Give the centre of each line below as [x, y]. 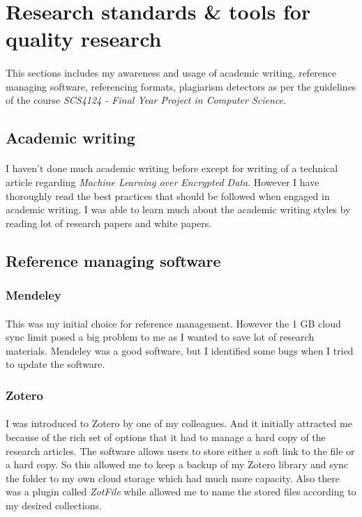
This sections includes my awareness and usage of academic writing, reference [171, 73]
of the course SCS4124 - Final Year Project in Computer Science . [146, 100]
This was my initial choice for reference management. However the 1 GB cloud [173, 323]
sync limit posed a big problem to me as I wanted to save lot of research [160, 337]
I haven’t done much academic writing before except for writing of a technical [172, 168]
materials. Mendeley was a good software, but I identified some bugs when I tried [180, 350]
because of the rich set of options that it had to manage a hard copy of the [166, 437]
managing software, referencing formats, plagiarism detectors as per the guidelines [181, 86]
